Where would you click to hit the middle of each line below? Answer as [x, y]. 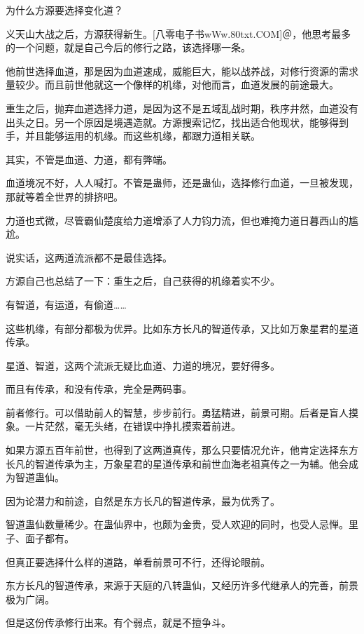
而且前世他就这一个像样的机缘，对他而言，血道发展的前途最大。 [191, 85]
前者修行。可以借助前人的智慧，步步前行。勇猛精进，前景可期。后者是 [167, 412]
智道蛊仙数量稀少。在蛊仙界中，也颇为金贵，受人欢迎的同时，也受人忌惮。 [177, 524]
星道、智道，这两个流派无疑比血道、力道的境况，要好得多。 [143, 365]
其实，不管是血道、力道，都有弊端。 [89, 159]
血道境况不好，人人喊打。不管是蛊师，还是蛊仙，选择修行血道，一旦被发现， [182, 183]
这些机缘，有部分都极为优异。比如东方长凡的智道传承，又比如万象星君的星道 [182, 328]
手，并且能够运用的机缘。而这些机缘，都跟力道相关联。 [133, 136]
